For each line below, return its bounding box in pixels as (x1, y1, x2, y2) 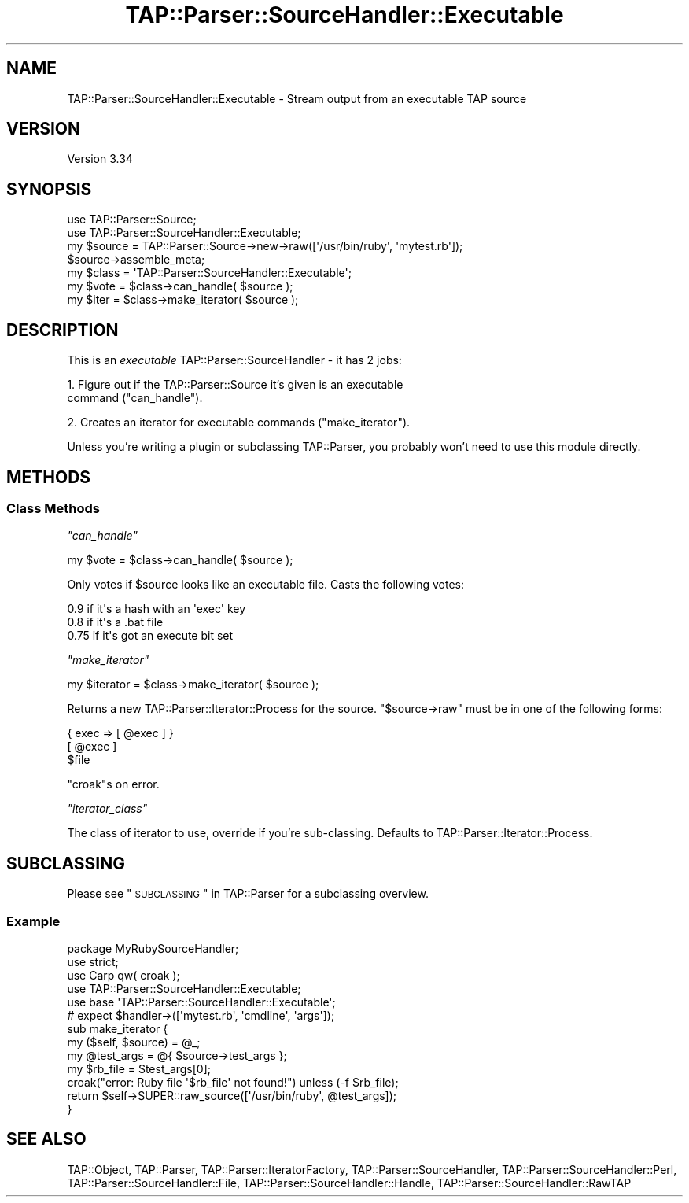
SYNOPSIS (6, 179, 92, 199)
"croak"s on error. (67, 777, 160, 792)
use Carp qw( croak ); (67, 968, 180, 982)
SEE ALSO (6, 1129, 87, 1149)
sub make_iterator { (67, 1021, 168, 1035)
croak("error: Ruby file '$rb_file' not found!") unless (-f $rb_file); (67, 1075, 399, 1089)
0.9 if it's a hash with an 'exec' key (67, 602, 246, 616)
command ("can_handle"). (67, 391, 203, 405)
